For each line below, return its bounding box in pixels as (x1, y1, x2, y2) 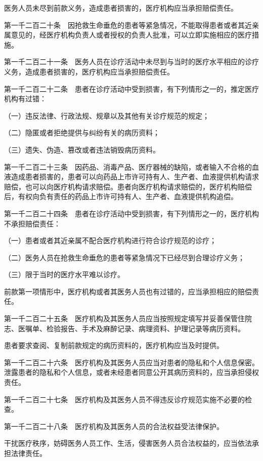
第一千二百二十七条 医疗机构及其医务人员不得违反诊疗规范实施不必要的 (4, 394, 245, 404)
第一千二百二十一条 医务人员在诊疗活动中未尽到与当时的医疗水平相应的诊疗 (4, 56, 259, 67)
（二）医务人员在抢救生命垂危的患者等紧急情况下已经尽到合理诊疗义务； (4, 252, 245, 262)
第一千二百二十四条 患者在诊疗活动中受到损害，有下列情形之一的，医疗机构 (4, 208, 259, 218)
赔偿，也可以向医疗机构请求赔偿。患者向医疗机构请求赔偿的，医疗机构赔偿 (4, 181, 252, 191)
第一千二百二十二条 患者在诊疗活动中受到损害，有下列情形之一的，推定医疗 (4, 83, 259, 94)
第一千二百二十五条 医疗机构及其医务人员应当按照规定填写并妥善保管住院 (4, 313, 252, 324)
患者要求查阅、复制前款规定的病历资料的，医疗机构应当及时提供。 (4, 340, 224, 351)
